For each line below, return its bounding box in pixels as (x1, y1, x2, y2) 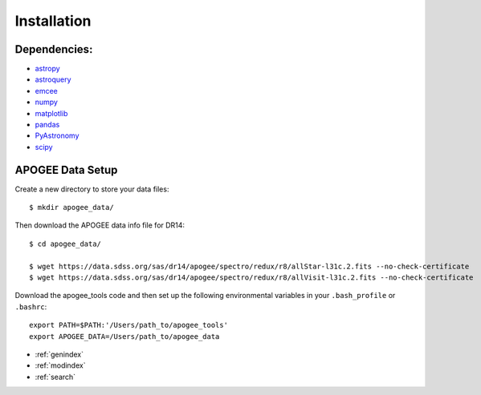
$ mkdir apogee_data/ (29, 203, 114, 212)
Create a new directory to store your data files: (14, 184, 169, 194)
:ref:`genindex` (35, 349, 84, 359)
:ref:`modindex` (35, 361, 86, 370)
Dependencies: (14, 42, 93, 56)
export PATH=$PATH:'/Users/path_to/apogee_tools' (29, 320, 229, 330)
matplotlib (35, 108, 68, 118)
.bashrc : (14, 301, 47, 312)
